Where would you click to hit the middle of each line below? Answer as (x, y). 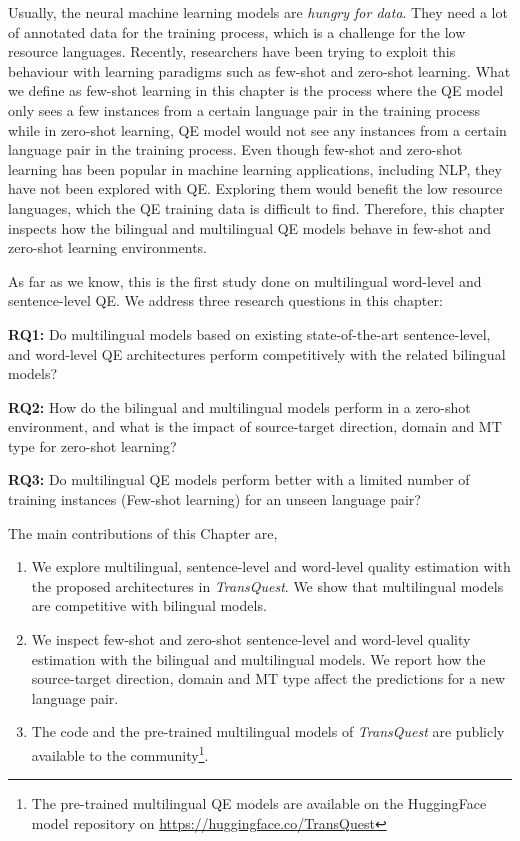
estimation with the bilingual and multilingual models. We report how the (258, 658)
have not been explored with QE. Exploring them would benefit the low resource (255, 188)
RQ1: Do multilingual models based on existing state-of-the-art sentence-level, (249, 333)
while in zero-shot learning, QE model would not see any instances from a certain (257, 129)
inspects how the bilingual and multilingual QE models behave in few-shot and (250, 227)
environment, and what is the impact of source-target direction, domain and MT (255, 426)
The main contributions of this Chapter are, (143, 532)
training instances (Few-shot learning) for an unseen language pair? (214, 499)
